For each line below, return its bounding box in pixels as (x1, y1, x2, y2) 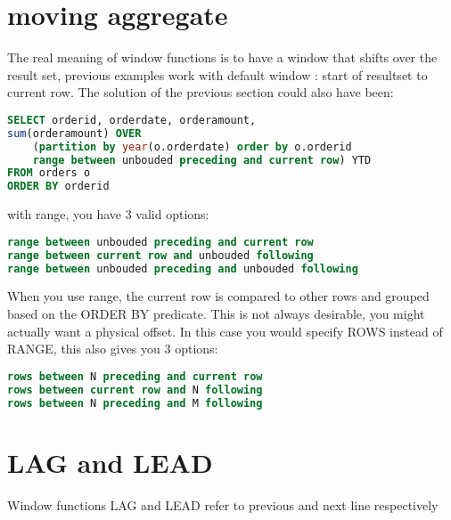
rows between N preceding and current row (7, 370, 263, 383)
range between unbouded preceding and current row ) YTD (32, 153, 372, 167)
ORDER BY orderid (7, 180, 110, 193)
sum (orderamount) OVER (7, 126, 142, 140)
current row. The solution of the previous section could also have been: (7, 83, 394, 102)
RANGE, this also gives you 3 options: (7, 339, 218, 358)
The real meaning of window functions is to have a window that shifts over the (7, 48, 438, 67)
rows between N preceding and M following (7, 396, 263, 410)
